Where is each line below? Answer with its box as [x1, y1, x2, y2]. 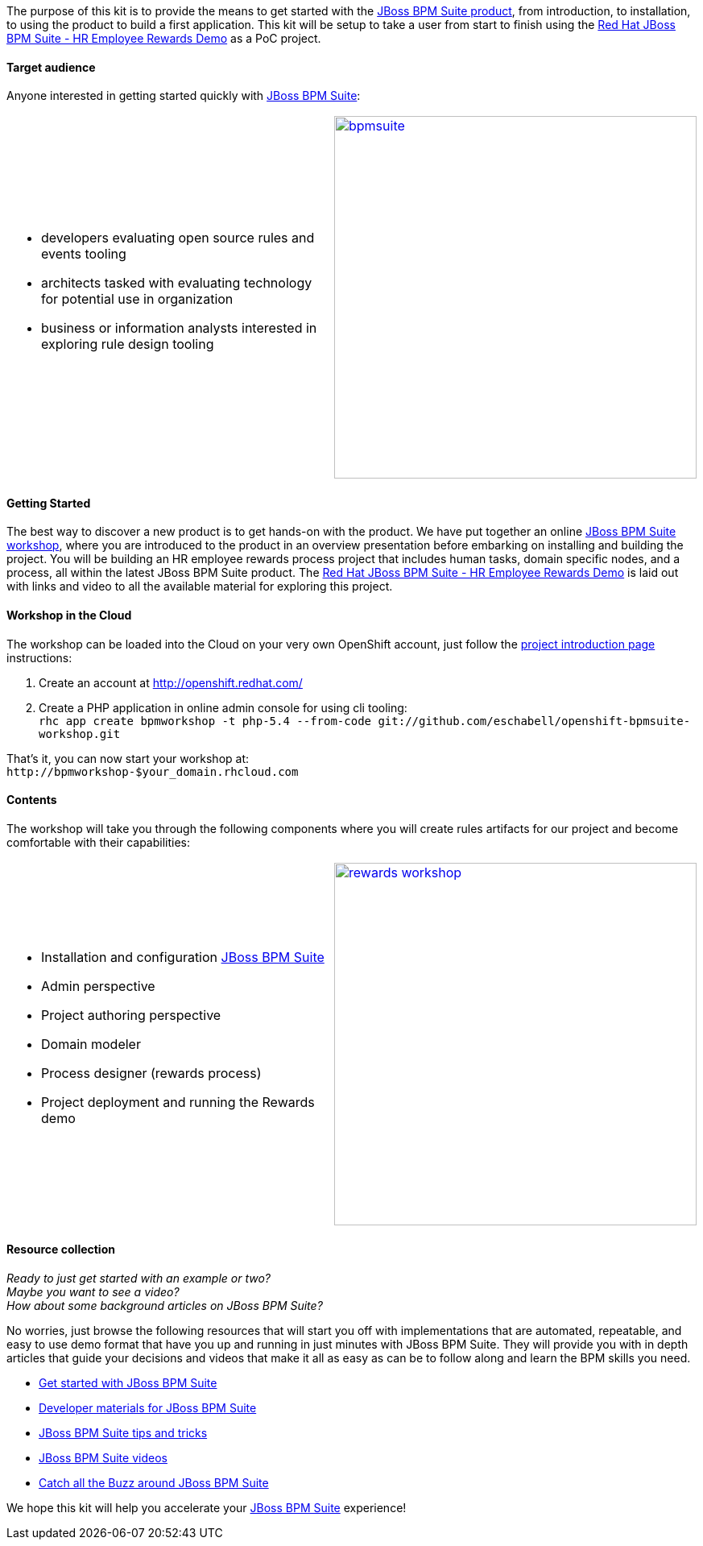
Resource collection [6, 1242, 115, 1257]
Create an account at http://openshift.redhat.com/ [39, 675, 303, 690]
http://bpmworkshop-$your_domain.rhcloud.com [6, 765, 299, 778]
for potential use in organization [41, 291, 234, 308]
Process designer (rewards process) [41, 1064, 262, 1081]
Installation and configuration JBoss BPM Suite [41, 948, 325, 965]
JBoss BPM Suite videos [39, 1451, 167, 1465]
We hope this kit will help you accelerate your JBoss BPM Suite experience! [6, 1501, 407, 1515]
